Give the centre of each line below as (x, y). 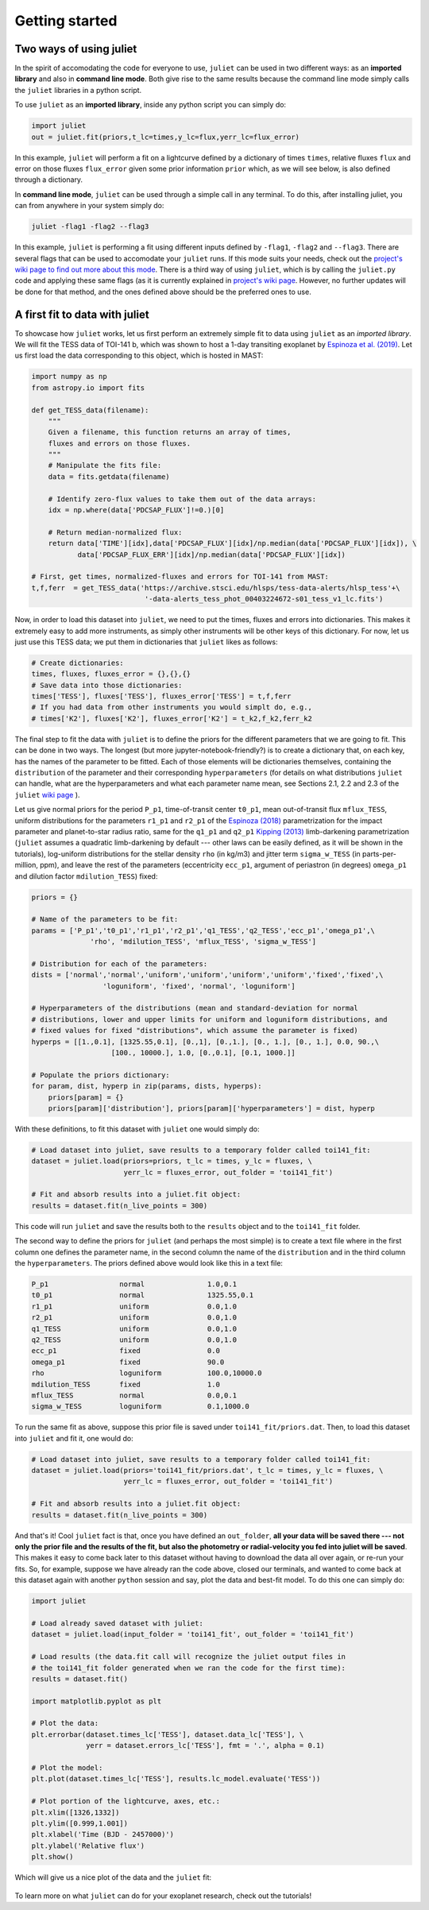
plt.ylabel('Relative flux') (88, 1846)
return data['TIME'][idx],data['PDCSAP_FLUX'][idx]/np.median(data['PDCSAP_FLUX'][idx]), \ (232, 543)
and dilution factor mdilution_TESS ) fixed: (86, 876)
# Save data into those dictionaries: (107, 685)
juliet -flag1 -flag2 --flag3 (90, 227)
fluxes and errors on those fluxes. (119, 443)
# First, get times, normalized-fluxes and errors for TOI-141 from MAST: (180, 577)
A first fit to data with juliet (82, 314)
